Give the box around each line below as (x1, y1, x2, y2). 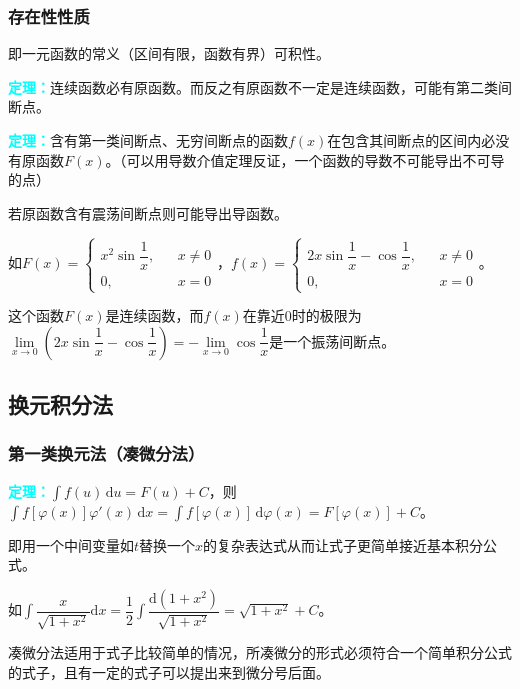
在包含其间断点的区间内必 (327, 130, 496, 150)
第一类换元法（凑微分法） (8, 441, 205, 466)
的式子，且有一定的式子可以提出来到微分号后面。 (8, 661, 330, 682)
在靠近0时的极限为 (242, 305, 362, 325)
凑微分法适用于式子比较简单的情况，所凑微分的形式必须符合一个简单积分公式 (8, 642, 512, 663)
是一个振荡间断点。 (269, 330, 396, 351)
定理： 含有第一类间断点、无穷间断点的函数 (8, 130, 288, 150)
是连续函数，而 (105, 305, 204, 325)
